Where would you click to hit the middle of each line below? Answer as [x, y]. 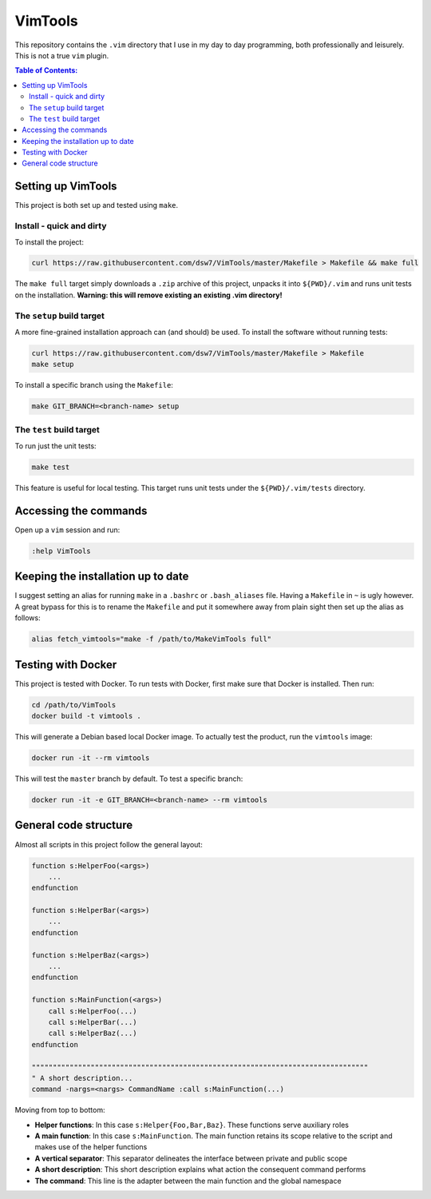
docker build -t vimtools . [86, 716]
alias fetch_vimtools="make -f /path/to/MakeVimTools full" [152, 639]
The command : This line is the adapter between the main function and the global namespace [188, 1181]
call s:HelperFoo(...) [93, 1011]
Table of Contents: [46, 70]
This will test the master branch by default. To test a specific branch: [129, 779]
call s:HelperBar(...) [93, 1022]
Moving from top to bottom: [60, 1110]
